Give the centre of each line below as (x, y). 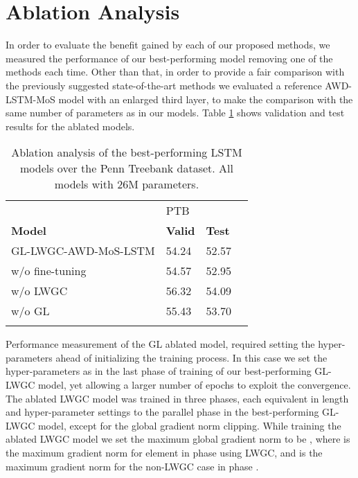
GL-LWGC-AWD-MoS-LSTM (83, 251)
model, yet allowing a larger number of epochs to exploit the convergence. (194, 385)
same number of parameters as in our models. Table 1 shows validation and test (175, 113)
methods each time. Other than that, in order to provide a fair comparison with (175, 72)
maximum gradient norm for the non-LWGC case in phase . (132, 466)
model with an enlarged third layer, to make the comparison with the (206, 99)
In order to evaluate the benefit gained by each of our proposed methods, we (168, 45)
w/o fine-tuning (49, 271)
